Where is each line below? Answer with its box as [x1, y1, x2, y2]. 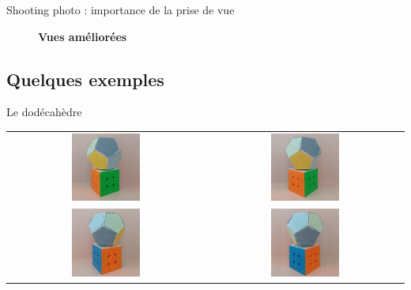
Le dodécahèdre [6, 104, 82, 120]
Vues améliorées [38, 28, 127, 44]
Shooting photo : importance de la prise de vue [6, 2, 235, 17]
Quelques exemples [6, 66, 164, 91]
